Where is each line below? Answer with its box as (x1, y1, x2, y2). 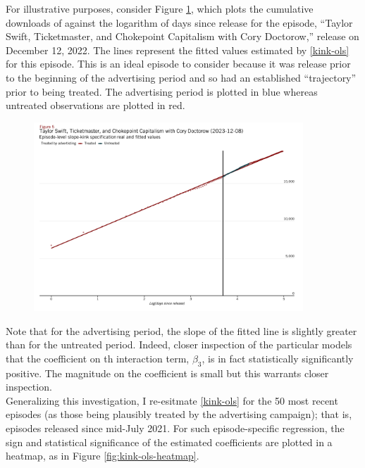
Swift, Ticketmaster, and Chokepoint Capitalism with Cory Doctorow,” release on (6, 29, 359, 44)
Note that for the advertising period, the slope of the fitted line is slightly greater (6, 323, 357, 338)
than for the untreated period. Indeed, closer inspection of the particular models (6, 337, 352, 352)
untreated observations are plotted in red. (6, 98, 185, 113)
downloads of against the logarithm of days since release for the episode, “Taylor (6, 15, 353, 30)
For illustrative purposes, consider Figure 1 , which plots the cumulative (6, 1, 314, 15)
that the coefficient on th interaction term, (6, 350, 190, 365)
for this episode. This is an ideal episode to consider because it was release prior (6, 56, 351, 71)
